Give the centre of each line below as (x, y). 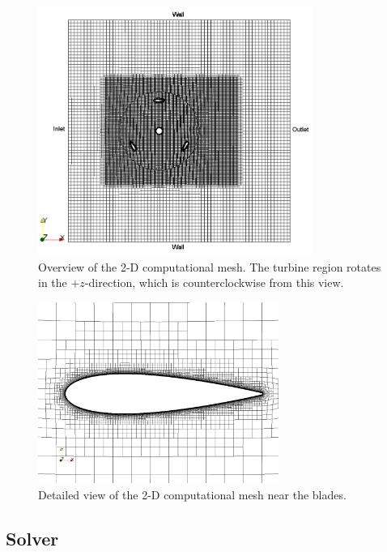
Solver (32, 538)
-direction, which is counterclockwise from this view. (214, 282)
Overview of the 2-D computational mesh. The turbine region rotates (210, 266)
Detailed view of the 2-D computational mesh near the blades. (192, 494)
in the (53, 282)
